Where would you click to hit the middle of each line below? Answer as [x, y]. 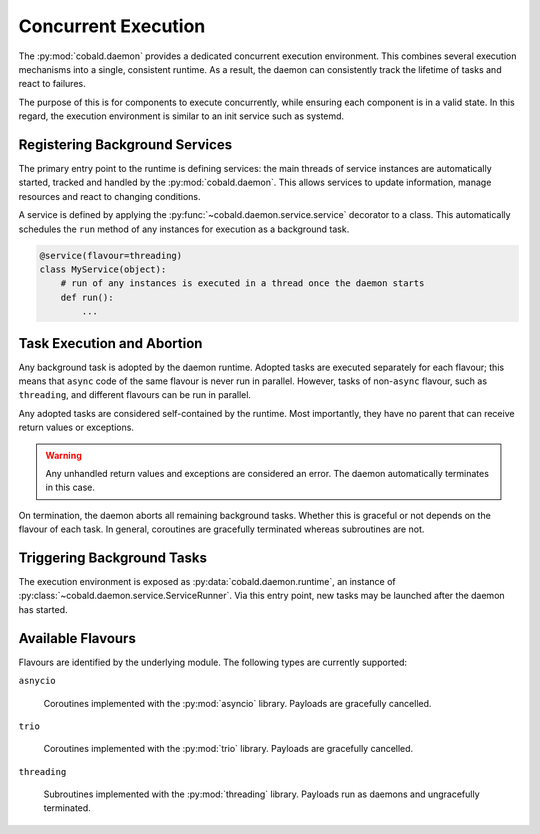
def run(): [87, 297]
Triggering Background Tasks [112, 557]
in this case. [70, 487]
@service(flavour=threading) [111, 255]
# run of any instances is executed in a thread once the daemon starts [242, 283]
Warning [63, 455]
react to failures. [52, 84]
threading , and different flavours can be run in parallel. [135, 395]
